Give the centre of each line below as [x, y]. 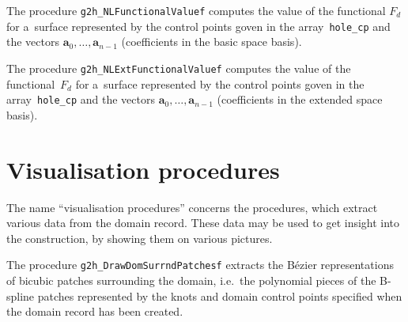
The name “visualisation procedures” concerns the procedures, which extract [192, 207]
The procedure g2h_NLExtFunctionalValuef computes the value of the [179, 68]
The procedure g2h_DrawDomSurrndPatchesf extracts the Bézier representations [200, 265]
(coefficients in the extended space [300, 99]
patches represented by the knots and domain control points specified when [220, 295]
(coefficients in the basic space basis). [212, 42]
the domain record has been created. [95, 311]
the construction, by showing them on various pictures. [140, 238]
